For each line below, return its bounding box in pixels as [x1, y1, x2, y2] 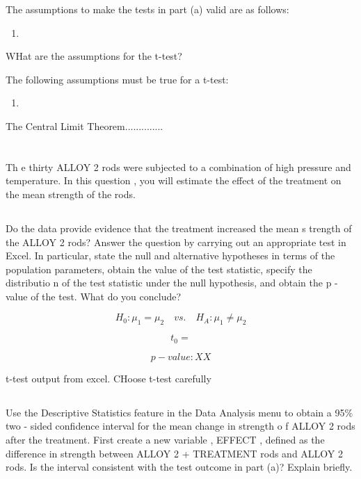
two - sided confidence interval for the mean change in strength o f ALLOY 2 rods [6, 419, 355, 433]
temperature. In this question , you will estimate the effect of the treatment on [6, 173, 342, 188]
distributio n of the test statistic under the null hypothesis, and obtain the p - [6, 275, 338, 290]
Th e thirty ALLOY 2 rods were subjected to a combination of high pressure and [6, 159, 351, 174]
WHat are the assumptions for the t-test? [6, 49, 182, 63]
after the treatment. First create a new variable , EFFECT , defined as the [6, 432, 325, 446]
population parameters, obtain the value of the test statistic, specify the [6, 261, 312, 276]
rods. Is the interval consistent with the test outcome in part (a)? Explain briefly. [6, 460, 353, 474]
